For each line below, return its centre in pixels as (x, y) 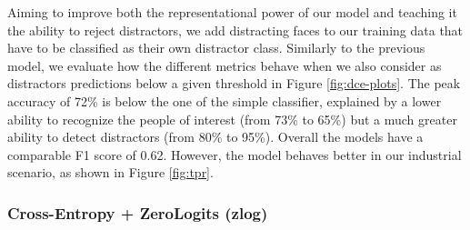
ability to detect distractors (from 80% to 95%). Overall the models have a (215, 137)
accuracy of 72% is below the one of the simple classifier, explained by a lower (225, 100)
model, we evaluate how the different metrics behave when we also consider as (225, 65)
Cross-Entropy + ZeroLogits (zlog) (138, 212)
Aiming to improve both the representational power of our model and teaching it (232, 12)
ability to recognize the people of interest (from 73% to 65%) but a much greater (232, 119)
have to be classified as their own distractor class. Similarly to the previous (216, 48)
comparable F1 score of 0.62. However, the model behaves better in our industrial (235, 154)
